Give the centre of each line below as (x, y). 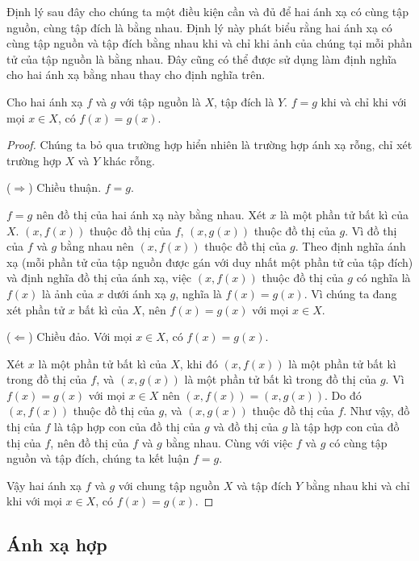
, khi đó (199, 363)
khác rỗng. (129, 160)
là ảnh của (68, 293)
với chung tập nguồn (169, 485)
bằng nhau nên (97, 246)
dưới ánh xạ (137, 293)
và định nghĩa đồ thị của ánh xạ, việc (99, 278)
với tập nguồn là (160, 101)
